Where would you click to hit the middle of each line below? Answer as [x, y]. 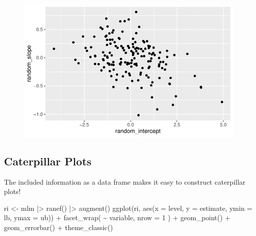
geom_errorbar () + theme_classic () [59, 227]
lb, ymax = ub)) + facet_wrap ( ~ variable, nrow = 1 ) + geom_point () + [117, 217]
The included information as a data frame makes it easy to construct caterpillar [125, 181]
